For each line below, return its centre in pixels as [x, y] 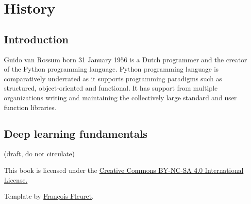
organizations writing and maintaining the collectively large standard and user [120, 97]
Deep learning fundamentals [76, 133]
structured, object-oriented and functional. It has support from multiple [111, 88]
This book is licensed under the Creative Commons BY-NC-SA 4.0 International [124, 170]
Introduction [36, 39]
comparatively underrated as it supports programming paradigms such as [113, 78]
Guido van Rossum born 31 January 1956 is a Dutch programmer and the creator [125, 59]
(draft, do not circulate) [39, 154]
